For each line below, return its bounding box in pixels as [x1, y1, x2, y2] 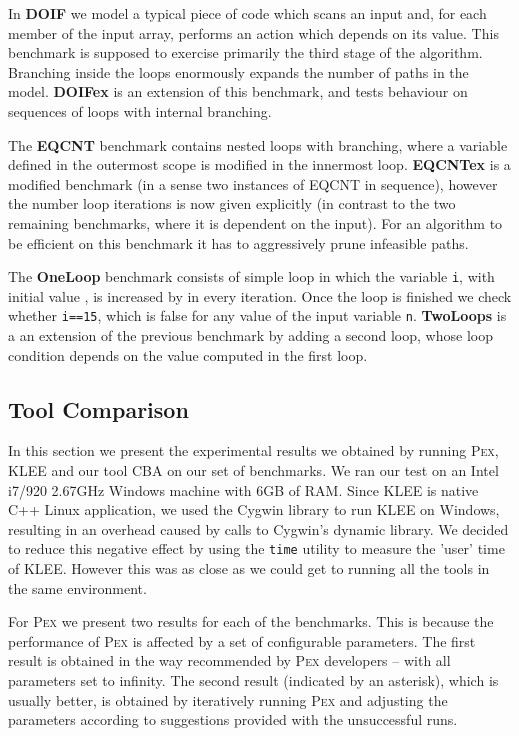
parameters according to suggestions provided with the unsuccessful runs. [8, 709, 458, 730]
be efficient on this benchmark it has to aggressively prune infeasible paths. [8, 232, 469, 253]
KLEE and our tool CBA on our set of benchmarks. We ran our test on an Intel [8, 460, 499, 481]
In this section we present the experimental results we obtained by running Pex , [8, 440, 499, 461]
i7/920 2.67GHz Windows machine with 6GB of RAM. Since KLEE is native [8, 479, 479, 500]
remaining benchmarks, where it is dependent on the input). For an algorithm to [8, 212, 503, 233]
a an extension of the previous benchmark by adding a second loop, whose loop [8, 325, 493, 346]
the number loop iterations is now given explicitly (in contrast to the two [8, 193, 456, 214]
